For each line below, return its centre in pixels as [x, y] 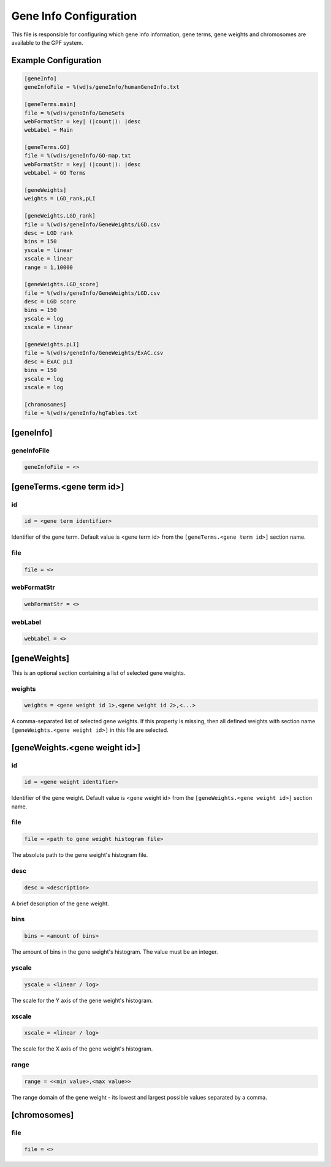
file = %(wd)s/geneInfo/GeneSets [74, 113]
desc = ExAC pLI [49, 361]
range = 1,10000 [49, 267]
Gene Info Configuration [74, 16]
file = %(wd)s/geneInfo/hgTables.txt [81, 413]
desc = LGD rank [49, 233]
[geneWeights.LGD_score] [62, 284]
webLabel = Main [49, 130]
